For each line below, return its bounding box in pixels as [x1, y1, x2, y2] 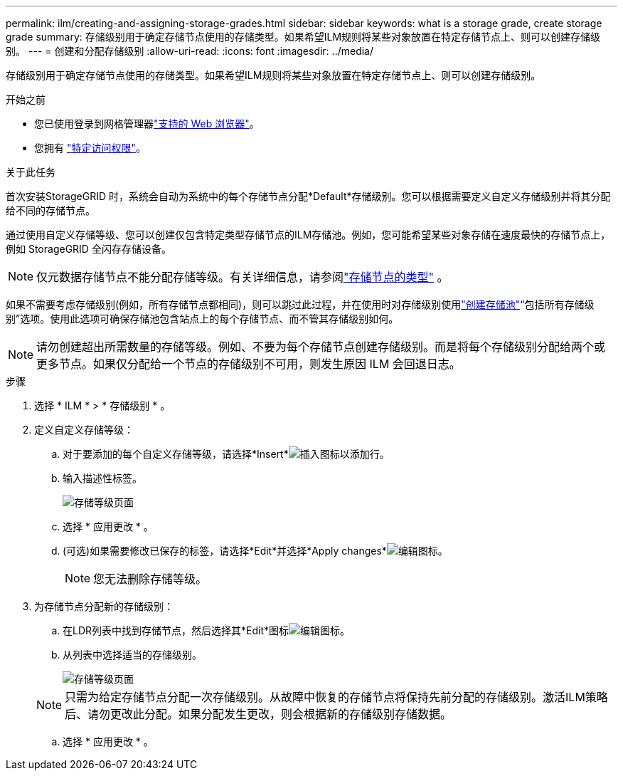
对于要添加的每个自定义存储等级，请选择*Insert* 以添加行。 [63, 448, 390, 460]
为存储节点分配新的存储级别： [34, 600, 174, 612]
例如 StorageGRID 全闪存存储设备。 [6, 243, 171, 255]
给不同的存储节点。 [6, 204, 95, 216]
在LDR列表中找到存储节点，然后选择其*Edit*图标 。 [63, 624, 351, 636]
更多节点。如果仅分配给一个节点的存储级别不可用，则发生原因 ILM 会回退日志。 [36, 357, 461, 371]
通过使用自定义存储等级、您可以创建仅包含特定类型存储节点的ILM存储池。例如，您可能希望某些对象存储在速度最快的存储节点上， [6, 229, 611, 241]
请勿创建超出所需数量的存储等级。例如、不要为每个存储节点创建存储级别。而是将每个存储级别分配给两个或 [36, 340, 606, 354]
